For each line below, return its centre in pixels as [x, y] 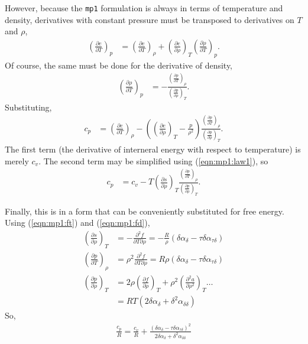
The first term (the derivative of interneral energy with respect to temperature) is [153, 149]
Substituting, [28, 107]
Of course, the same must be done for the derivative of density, [119, 65]
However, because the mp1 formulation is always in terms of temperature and [144, 8]
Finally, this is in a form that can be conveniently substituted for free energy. [145, 211]
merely [17, 160]
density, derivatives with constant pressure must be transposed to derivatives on [150, 19]
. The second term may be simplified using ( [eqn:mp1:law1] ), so [153, 160]
